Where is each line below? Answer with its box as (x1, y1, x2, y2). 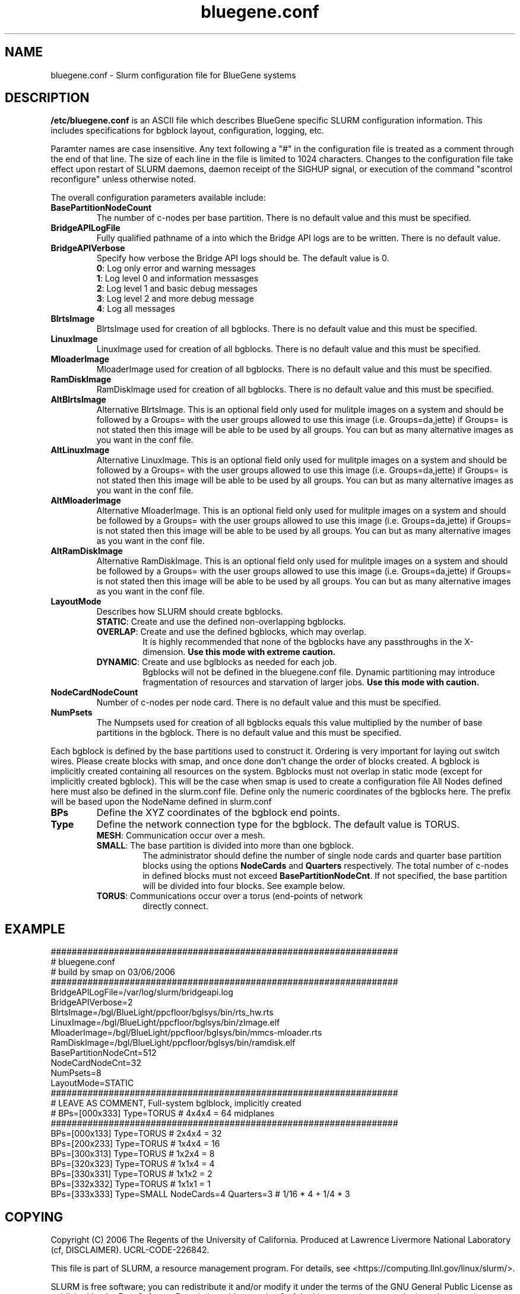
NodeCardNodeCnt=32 (50, 1058, 141, 1068)
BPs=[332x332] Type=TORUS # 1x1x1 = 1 (50, 1179, 211, 1189)
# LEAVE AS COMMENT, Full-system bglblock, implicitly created (50, 1098, 302, 1109)
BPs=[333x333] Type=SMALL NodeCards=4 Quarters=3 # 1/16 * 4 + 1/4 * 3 (50, 1189, 350, 1200)
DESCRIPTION (5, 90, 90, 106)
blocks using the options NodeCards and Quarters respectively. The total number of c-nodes (142, 860, 509, 871)
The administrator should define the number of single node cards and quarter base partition (142, 850, 502, 861)
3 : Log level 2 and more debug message (96, 293, 254, 304)
